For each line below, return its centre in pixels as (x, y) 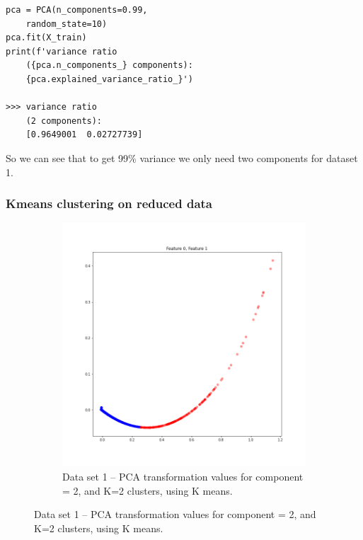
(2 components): (64, 121)
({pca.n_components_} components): (109, 65)
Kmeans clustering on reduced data (109, 203)
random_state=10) (67, 24)
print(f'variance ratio (62, 51)
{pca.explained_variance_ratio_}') (109, 79)
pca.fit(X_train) (46, 38)
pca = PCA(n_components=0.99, (77, 10)
